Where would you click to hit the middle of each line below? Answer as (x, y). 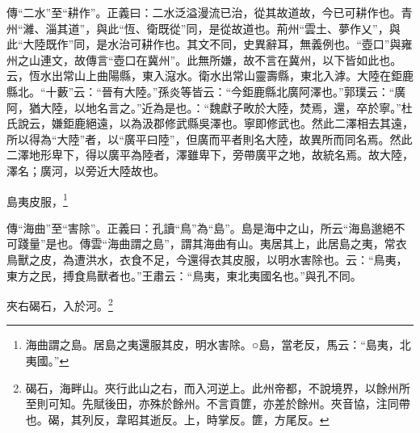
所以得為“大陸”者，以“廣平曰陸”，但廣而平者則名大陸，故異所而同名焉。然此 (210, 139)
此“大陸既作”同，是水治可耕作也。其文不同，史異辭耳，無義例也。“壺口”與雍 (210, 44)
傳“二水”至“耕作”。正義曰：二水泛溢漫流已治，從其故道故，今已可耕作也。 (204, 12)
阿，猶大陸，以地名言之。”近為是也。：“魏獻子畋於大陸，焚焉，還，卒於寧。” (204, 107)
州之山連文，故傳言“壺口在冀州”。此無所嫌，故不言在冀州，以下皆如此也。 (204, 59)
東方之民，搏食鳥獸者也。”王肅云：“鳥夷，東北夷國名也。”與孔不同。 (184, 275)
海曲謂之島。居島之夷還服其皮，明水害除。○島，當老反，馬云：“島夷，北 (218, 345)
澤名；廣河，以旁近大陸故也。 (86, 170)
